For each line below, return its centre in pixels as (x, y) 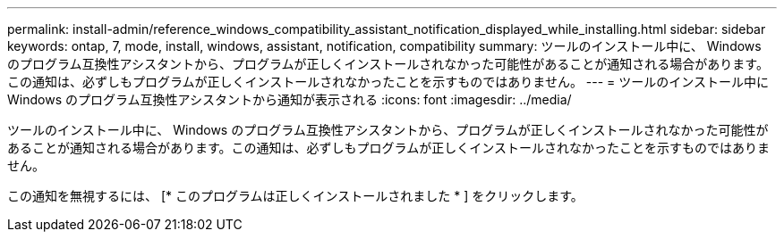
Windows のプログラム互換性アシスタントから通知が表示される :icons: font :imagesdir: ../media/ (290, 99)
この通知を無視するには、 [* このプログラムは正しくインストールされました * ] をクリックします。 (295, 196)
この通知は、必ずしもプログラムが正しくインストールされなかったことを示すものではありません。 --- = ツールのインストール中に (388, 82)
